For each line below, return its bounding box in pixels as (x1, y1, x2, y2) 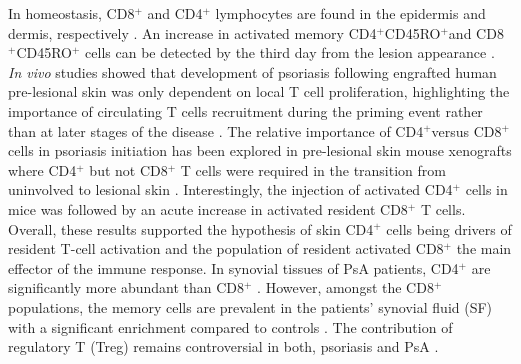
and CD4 (147, 3, 203, 23)
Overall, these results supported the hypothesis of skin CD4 (8, 218, 374, 239)
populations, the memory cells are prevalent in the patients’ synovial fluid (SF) (8, 296, 493, 317)
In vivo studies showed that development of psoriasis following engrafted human (8, 61, 497, 82)
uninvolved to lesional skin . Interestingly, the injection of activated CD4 (8, 179, 453, 200)
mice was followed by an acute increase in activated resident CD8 (8, 198, 408, 219)
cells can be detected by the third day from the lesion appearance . (85, 42, 495, 63)
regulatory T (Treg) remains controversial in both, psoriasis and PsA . (8, 336, 439, 357)
